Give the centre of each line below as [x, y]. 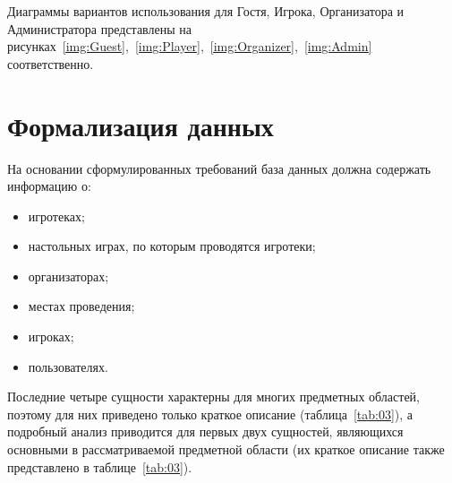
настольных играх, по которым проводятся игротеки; [172, 246]
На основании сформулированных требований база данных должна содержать [219, 168]
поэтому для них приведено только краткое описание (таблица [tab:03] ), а [210, 414]
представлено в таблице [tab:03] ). [100, 466]
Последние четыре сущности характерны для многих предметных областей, [213, 397]
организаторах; [68, 276]
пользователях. [68, 366]
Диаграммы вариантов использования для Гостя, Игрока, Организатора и [206, 11]
